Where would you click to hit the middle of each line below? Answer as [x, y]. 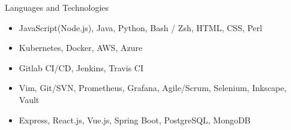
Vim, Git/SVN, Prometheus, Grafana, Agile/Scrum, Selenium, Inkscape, [153, 88]
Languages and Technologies [57, 7]
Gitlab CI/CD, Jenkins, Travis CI [81, 67]
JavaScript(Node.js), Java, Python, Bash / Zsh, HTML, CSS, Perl [140, 27]
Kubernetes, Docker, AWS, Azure [81, 48]
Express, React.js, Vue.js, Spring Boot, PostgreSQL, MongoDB [135, 120]
